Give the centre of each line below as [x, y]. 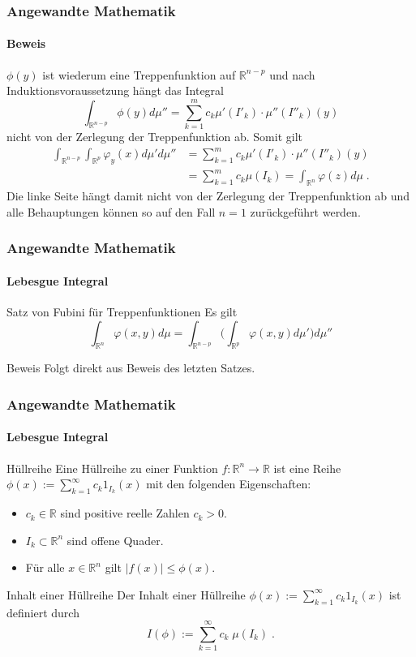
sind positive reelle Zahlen [125, 513]
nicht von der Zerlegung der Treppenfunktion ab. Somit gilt [154, 136]
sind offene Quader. [115, 540]
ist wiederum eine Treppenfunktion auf [139, 74]
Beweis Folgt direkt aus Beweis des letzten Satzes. [131, 368]
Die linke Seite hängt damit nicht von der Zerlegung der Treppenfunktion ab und [208, 196]
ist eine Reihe [307, 468]
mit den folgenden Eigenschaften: [229, 484]
